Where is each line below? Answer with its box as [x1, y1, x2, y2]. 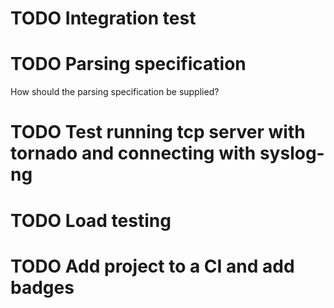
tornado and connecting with [10, 142, 257, 165]
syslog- [259, 142, 325, 165]
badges [10, 276, 75, 299]
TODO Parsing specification [10, 53, 247, 76]
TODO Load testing [10, 209, 172, 232]
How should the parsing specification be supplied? [10, 86, 220, 98]
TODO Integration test [10, 7, 197, 30]
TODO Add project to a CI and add [10, 255, 295, 277]
